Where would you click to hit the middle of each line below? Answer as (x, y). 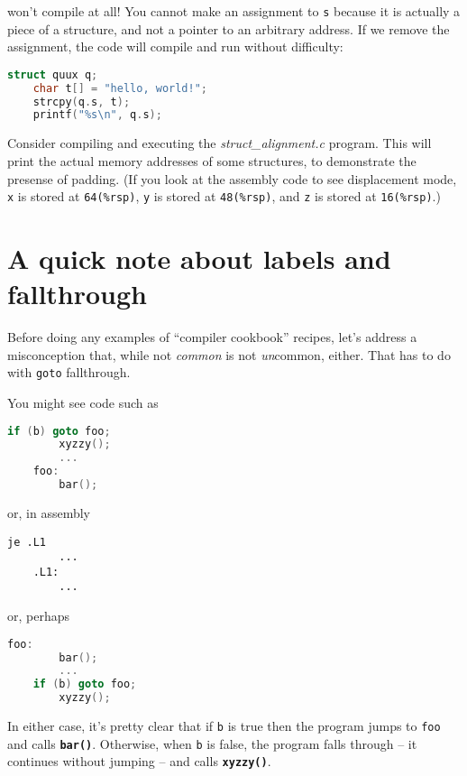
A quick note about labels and (199, 258)
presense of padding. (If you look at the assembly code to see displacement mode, (232, 178)
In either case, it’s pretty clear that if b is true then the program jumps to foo (224, 726)
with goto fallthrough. (69, 372)
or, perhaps (39, 616)
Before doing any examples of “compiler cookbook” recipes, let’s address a (212, 337)
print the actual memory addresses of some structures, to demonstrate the (212, 160)
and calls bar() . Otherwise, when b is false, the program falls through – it (212, 743)
